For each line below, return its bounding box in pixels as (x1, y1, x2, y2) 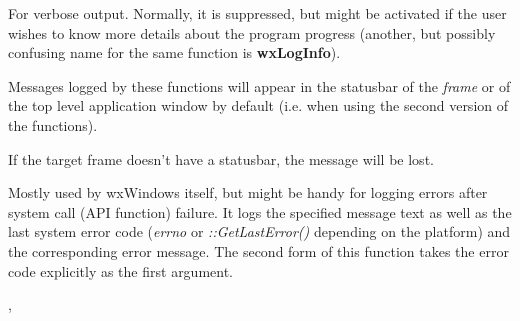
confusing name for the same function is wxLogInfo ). (8, 42, 341, 63)
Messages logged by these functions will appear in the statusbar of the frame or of (8, 75, 511, 96)
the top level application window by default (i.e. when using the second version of (8, 95, 509, 116)
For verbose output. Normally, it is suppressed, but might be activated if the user (8, 3, 507, 23)
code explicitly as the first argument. (8, 260, 234, 281)
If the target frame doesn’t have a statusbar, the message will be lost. (8, 148, 434, 169)
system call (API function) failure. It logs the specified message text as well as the (8, 201, 512, 222)
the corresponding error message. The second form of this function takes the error (8, 240, 509, 261)
